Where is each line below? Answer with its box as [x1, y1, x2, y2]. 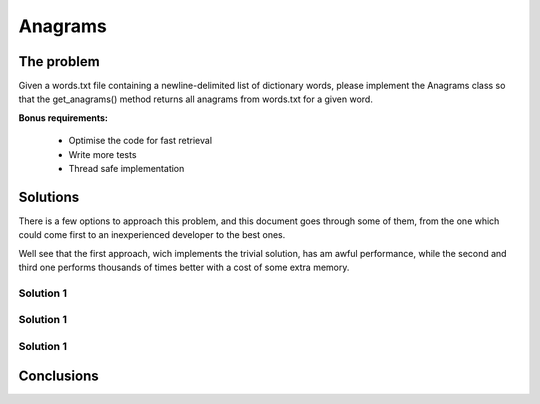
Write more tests [68, 148, 137, 160]
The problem [18, 53, 100, 70]
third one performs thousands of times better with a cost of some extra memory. [18, 261, 350, 274]
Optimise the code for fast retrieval [68, 135, 213, 147]
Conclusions [18, 367, 99, 384]
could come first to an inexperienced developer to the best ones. [18, 229, 286, 241]
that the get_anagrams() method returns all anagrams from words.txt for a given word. [18, 93, 374, 105]
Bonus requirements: [18, 111, 109, 124]
